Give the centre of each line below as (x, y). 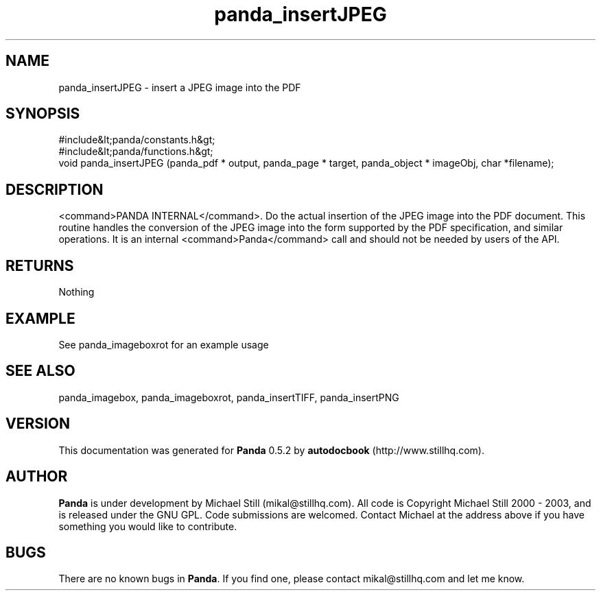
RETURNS (40, 265)
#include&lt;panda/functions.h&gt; (136, 152)
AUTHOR (37, 477)
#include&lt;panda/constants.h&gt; (137, 140)
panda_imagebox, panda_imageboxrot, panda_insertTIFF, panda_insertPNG (229, 397)
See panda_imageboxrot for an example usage (164, 344)
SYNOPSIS (43, 114)
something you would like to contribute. (148, 526)
